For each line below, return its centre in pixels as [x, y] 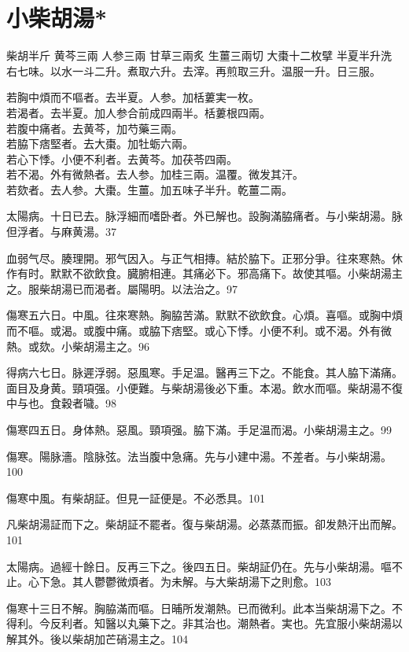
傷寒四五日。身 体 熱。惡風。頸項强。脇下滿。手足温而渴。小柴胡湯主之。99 [199, 429]
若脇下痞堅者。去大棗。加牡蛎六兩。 [100, 144]
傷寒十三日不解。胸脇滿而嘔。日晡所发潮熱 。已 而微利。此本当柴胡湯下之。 [199, 608]
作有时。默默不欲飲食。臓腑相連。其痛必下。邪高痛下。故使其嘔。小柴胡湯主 [204, 273]
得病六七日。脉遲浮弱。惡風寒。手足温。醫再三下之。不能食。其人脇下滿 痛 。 [204, 372]
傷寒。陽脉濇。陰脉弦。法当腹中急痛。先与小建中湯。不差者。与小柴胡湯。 [199, 456]
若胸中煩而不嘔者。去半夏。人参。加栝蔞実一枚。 [133, 97]
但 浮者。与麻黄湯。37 [61, 232]
